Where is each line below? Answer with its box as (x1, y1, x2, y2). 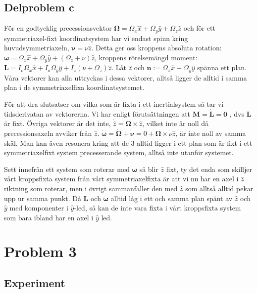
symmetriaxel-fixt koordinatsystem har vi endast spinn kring (4, 33, 188, 43)
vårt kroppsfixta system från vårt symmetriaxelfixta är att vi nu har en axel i (4, 173, 239, 184)
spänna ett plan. (197, 62, 247, 73)
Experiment (4, 275, 65, 291)
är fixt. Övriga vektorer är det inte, (4, 118, 111, 128)
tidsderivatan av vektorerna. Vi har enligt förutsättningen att (4, 108, 191, 119)
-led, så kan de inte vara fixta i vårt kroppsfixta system (74, 203, 241, 213)
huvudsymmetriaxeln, (4, 42, 69, 53)
